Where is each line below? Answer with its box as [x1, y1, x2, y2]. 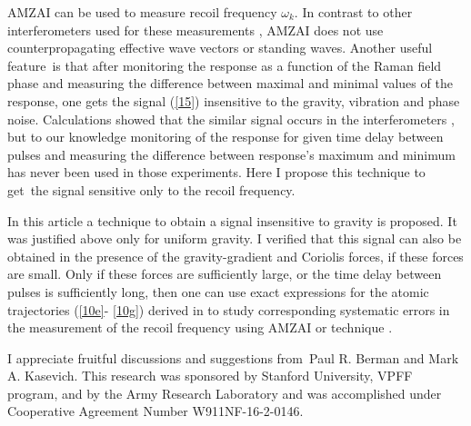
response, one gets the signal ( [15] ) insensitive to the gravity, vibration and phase [7, 91, 460, 110]
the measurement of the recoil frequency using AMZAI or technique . [7, 318, 393, 337]
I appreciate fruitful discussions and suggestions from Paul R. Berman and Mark [7, 348, 459, 367]
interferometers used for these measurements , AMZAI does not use [7, 20, 384, 39]
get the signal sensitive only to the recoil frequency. [7, 180, 296, 199]
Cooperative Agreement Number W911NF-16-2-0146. [7, 401, 304, 421]
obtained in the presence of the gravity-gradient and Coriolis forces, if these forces [7, 246, 464, 265]
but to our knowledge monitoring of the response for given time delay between [7, 127, 444, 146]
